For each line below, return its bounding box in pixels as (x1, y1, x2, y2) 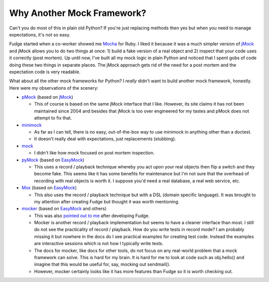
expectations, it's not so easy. (9, 31, 71, 37)
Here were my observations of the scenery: (9, 85, 99, 91)
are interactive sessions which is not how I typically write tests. (34, 241, 164, 247)
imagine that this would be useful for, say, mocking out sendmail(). (34, 262, 170, 268)
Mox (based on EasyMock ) (21, 185, 77, 191)
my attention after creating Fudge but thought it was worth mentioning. (34, 198, 179, 204)
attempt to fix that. (34, 115, 72, 121)
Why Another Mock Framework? (9, 7, 146, 18)
